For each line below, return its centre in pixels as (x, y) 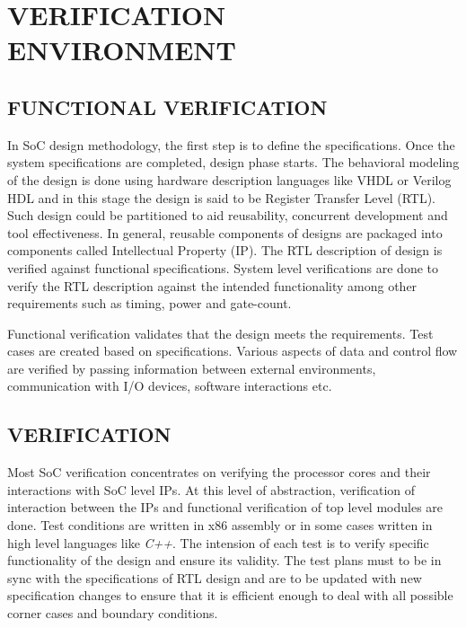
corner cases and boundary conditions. (113, 613)
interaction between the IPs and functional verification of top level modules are (225, 507)
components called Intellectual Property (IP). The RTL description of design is (225, 250)
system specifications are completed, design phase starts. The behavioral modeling (233, 162)
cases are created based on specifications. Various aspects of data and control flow (233, 351)
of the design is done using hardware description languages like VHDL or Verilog (229, 179)
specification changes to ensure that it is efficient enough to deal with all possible (230, 595)
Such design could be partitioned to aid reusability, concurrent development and (228, 215)
